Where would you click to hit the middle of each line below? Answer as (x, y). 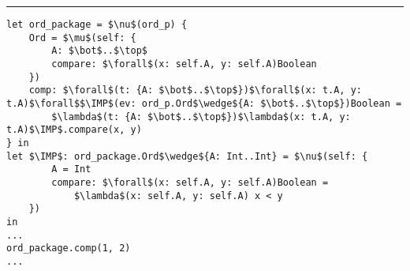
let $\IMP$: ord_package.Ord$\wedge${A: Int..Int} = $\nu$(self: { (187, 156)
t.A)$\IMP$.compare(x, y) (74, 130)
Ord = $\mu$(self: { (82, 38)
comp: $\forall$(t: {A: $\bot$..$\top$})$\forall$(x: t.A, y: (196, 90)
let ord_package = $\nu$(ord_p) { (97, 24)
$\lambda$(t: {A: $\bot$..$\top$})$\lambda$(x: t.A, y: (201, 117)
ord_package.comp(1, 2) (69, 248)
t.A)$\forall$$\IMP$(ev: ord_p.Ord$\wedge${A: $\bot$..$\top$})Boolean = (204, 103)
